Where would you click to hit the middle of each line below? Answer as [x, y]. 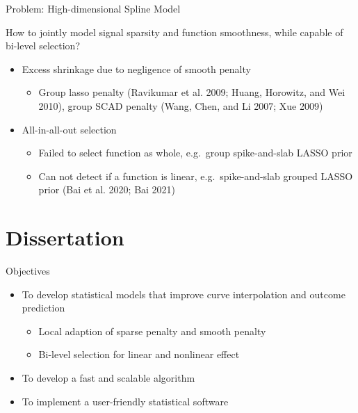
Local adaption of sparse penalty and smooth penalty [152, 331]
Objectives [28, 271]
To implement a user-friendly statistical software [125, 401]
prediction [43, 308]
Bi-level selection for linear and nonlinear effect [139, 354]
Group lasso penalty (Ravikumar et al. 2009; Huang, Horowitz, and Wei [192, 92]
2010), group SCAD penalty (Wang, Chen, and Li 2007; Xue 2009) [181, 105]
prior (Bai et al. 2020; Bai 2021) [107, 189]
